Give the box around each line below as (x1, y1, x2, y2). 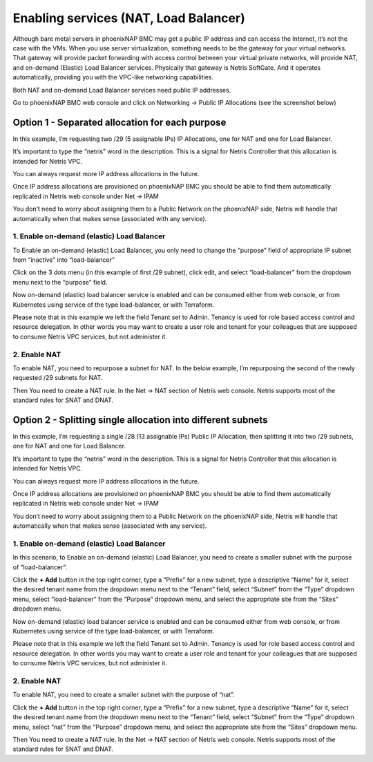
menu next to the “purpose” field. (12, 278, 108, 286)
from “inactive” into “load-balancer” (12, 256, 115, 264)
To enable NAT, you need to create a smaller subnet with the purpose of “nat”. (12, 691, 235, 699)
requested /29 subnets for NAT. (12, 374, 103, 382)
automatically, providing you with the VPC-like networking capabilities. (12, 73, 214, 82)
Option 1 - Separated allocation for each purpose (12, 116, 227, 128)
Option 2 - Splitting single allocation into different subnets (12, 414, 268, 426)
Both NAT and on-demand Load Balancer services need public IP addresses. (12, 86, 231, 94)
